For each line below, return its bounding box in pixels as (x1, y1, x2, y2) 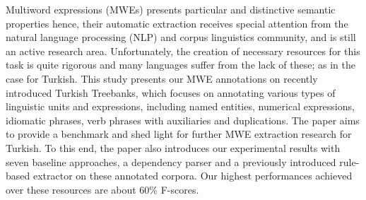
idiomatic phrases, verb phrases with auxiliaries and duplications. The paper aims (6, 112, 360, 127)
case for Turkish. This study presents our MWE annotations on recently (6, 71, 318, 86)
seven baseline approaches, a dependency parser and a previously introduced (6, 154, 336, 169)
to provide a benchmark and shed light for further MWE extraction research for (6, 127, 352, 141)
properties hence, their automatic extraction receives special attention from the (6, 16, 348, 30)
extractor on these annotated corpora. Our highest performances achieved (33, 168, 353, 183)
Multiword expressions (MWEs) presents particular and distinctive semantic (6, 2, 336, 16)
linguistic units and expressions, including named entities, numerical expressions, (6, 99, 355, 114)
